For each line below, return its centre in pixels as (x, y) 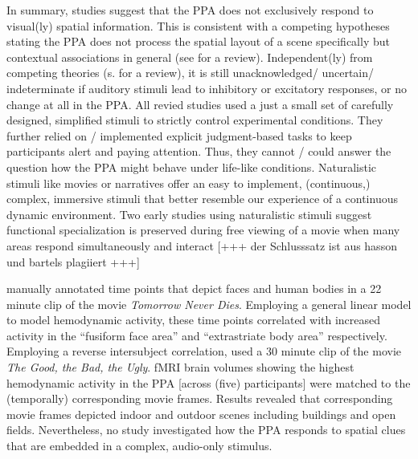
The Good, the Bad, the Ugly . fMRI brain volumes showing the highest (180, 367)
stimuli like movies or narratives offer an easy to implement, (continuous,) (189, 183)
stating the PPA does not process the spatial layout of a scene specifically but (198, 41)
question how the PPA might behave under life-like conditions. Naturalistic (192, 167)
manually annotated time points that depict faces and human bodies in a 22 (194, 288)
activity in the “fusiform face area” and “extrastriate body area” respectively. (197, 335)
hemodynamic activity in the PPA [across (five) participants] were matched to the (209, 382)
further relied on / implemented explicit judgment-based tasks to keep (179, 135)
